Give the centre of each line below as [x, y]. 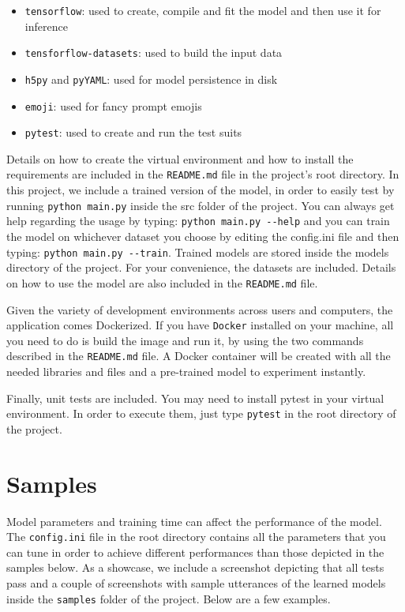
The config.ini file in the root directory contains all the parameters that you [196, 537]
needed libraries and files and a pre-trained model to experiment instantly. [186, 372]
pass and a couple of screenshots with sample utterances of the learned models [196, 583]
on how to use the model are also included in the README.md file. [162, 282]
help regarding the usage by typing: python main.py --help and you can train [198, 221]
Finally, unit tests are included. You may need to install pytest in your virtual [195, 398]
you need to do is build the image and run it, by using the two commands [185, 340]
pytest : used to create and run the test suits [133, 132]
